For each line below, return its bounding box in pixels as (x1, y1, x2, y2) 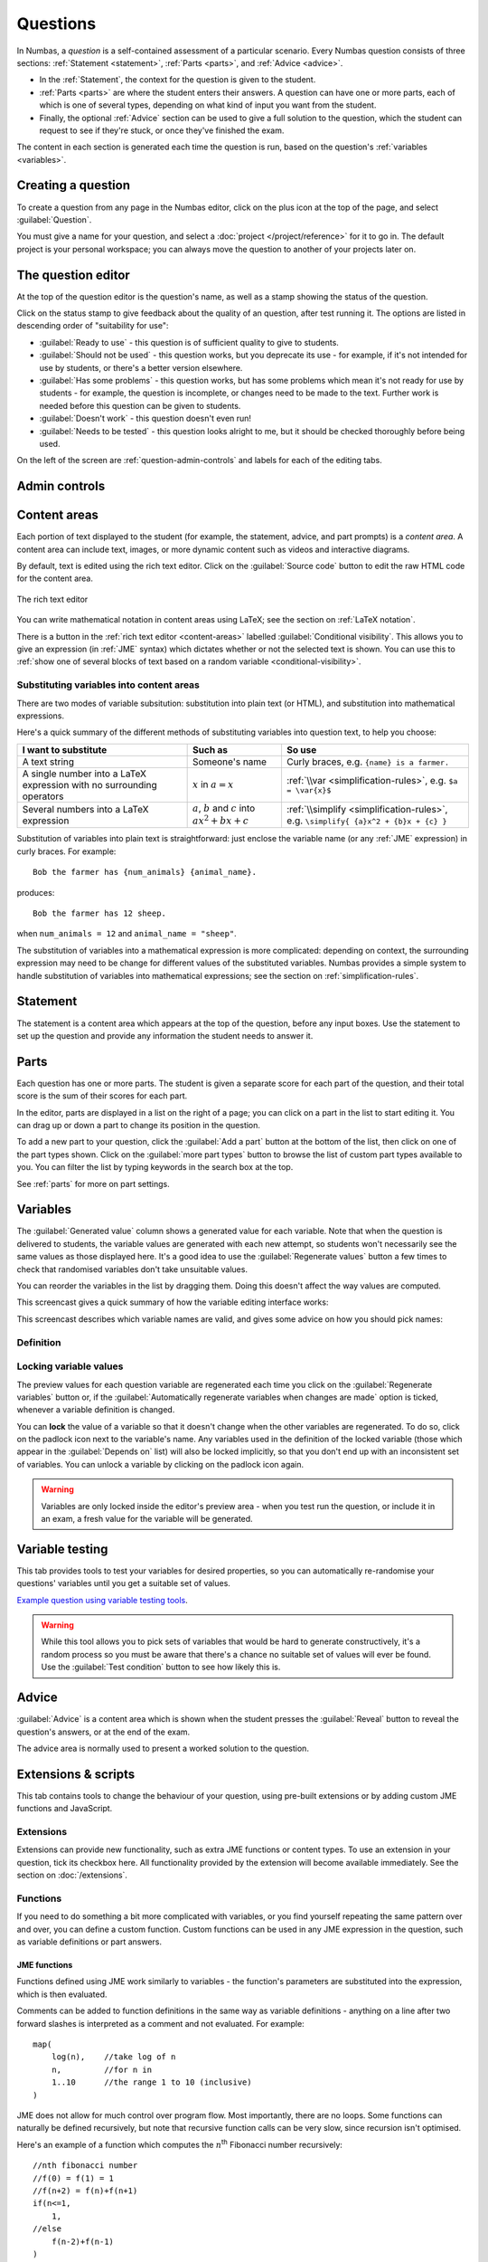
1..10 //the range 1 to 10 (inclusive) (51, 2077, 252, 2087)
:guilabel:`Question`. (16, 214, 92, 225)
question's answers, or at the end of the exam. (16, 1726, 191, 1737)
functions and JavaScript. (16, 1803, 113, 1814)
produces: (16, 887, 55, 898)
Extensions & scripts (16, 1766, 136, 1782)
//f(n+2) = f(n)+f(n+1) (33, 2185, 138, 2196)
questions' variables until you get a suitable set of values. (16, 1578, 230, 1589)
